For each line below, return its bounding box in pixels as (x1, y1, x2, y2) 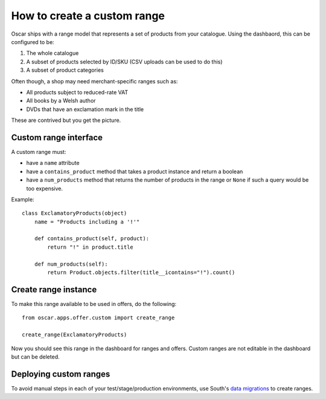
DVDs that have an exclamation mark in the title (26, 106, 144, 113)
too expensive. (26, 185, 63, 192)
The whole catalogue (26, 49, 79, 57)
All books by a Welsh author (26, 97, 96, 104)
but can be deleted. (11, 353, 60, 360)
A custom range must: (11, 148, 66, 155)
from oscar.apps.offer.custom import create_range (22, 314, 175, 321)
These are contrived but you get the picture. (11, 117, 121, 124)
